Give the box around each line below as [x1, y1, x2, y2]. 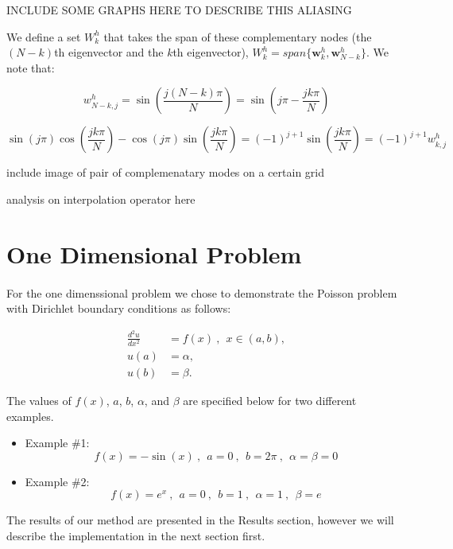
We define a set [6, 28, 81, 45]
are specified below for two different [183, 392, 357, 409]
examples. [6, 407, 54, 424]
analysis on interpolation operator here [6, 190, 196, 207]
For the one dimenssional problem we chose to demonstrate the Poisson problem [6, 284, 397, 301]
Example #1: [25, 434, 90, 451]
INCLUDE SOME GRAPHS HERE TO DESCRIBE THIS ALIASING [6, 2, 352, 18]
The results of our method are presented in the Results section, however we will [6, 512, 394, 528]
